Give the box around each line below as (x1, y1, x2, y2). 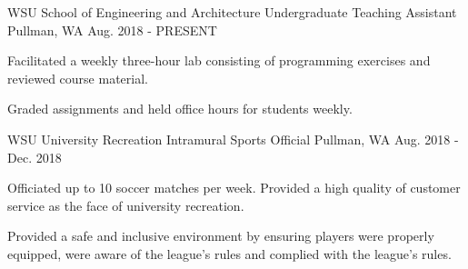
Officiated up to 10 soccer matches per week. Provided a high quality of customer (7, 178, 461, 197)
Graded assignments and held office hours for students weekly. (7, 99, 353, 118)
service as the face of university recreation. (7, 195, 244, 214)
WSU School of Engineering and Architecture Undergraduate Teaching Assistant (7, 3, 457, 21)
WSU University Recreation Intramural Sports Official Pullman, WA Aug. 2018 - (7, 129, 459, 148)
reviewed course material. (7, 68, 148, 87)
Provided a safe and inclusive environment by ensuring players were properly (7, 226, 434, 245)
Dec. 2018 (7, 147, 62, 166)
